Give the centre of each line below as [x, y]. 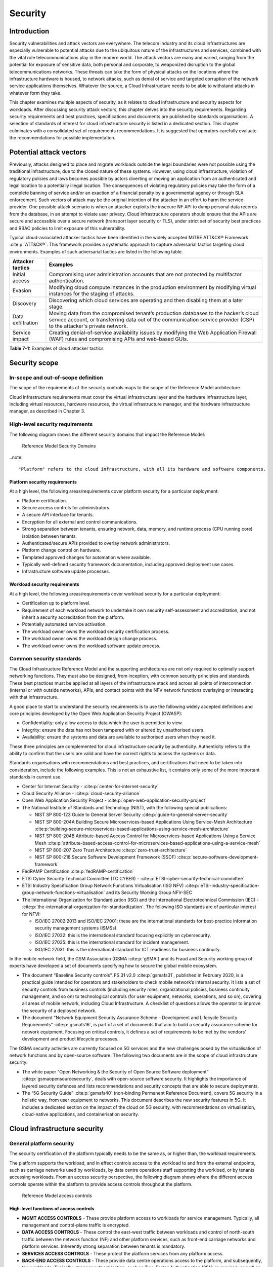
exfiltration [25, 323]
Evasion [22, 290]
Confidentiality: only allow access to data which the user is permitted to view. [102, 723]
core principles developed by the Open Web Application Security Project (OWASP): [96, 714]
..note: [16, 457]
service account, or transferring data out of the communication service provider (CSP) [152, 320]
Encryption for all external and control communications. [80, 521]
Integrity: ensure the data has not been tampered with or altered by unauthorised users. [113, 730]
